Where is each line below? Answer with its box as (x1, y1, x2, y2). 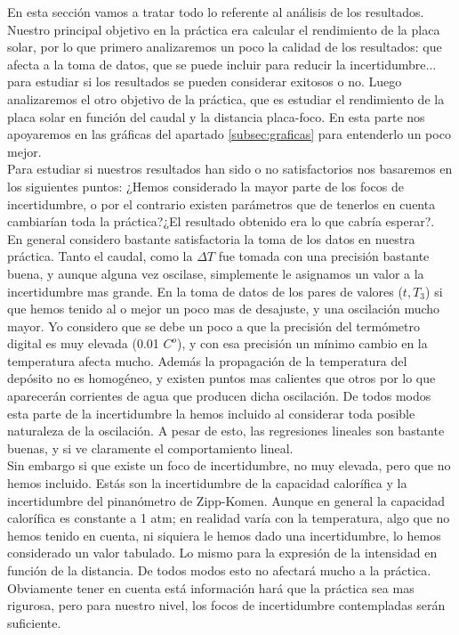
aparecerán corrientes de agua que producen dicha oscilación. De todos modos (7, 387, 431, 405)
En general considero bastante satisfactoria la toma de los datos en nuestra (7, 229, 415, 248)
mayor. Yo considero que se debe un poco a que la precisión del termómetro (7, 316, 420, 335)
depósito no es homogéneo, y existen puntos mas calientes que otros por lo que (7, 369, 436, 387)
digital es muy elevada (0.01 (7, 334, 159, 353)
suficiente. (7, 613, 61, 631)
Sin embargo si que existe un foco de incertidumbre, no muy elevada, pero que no (7, 456, 451, 475)
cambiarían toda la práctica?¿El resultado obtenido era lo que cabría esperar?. (7, 212, 435, 231)
